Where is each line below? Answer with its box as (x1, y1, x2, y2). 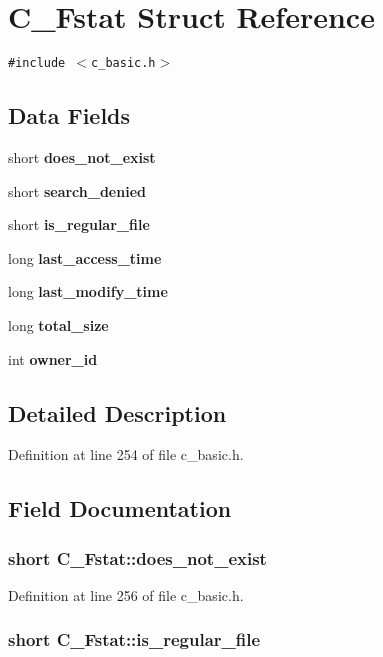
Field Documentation (8, 493, 232, 524)
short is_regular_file (8, 214, 150, 235)
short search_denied (8, 180, 146, 201)
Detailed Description (8, 397, 227, 428)
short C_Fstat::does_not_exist (8, 545, 267, 570)
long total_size (8, 314, 109, 335)
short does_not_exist (8, 146, 156, 167)
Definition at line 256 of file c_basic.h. (8, 584, 244, 605)
